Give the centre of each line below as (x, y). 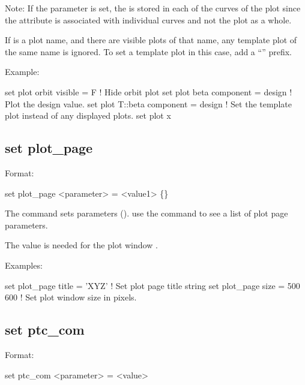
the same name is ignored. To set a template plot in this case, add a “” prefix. (148, 51)
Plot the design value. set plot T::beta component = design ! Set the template (148, 103)
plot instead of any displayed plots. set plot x (88, 115)
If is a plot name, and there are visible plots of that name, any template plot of (151, 40)
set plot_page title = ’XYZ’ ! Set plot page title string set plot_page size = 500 (152, 285)
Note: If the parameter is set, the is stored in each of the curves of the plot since (153, 8)
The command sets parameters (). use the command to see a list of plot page (146, 213)
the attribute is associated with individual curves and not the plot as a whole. (148, 19)
